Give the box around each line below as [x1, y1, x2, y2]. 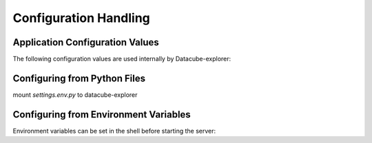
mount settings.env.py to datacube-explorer [12, 90, 138, 99]
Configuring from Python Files [12, 72, 146, 84]
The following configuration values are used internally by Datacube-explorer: [12, 55, 231, 63]
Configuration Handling [12, 10, 151, 25]
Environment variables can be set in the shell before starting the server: [12, 126, 216, 135]
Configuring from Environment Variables [12, 109, 191, 120]
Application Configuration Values [12, 36, 160, 48]
